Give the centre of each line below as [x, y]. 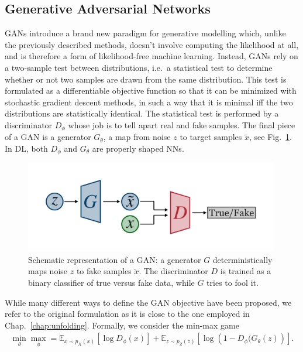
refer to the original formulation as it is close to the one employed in [127, 314]
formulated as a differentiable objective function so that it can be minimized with [151, 90]
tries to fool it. [233, 283]
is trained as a [246, 271]
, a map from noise [137, 137]
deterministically [242, 259]
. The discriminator [173, 271]
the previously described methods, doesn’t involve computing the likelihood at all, [152, 44]
